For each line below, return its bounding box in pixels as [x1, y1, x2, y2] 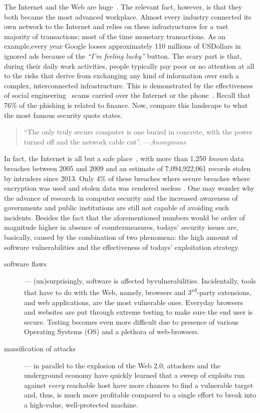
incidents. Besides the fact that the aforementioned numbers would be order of [4, 212, 245, 222]
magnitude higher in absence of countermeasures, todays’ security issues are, [4, 222, 238, 232]
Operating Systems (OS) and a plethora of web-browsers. [24, 326, 200, 337]
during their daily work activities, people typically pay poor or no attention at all [4, 60, 254, 71]
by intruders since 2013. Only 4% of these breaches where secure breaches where [4, 173, 250, 183]
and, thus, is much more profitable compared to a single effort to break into [24, 389, 256, 400]
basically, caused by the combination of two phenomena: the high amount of [4, 232, 238, 242]
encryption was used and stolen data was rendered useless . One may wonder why [4, 183, 254, 193]
